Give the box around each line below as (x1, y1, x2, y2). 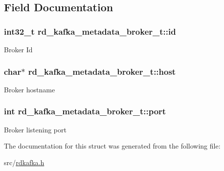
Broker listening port (4, 124, 67, 134)
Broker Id (4, 44, 33, 54)
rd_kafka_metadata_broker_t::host (28, 65, 176, 77)
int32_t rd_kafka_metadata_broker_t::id (4, 25, 176, 37)
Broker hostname (4, 84, 55, 94)
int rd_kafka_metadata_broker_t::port (4, 105, 166, 117)
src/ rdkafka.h (4, 157, 45, 167)
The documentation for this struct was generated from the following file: (4, 141, 221, 151)
